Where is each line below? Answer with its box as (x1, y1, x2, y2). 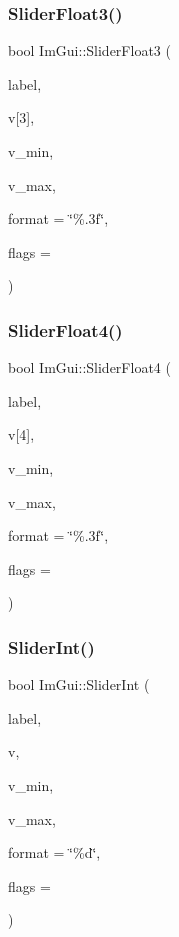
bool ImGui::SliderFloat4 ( (8, 357, 171, 378)
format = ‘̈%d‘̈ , (8, 842, 101, 863)
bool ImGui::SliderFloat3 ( (8, 40, 171, 61)
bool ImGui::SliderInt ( (8, 674, 150, 695)
